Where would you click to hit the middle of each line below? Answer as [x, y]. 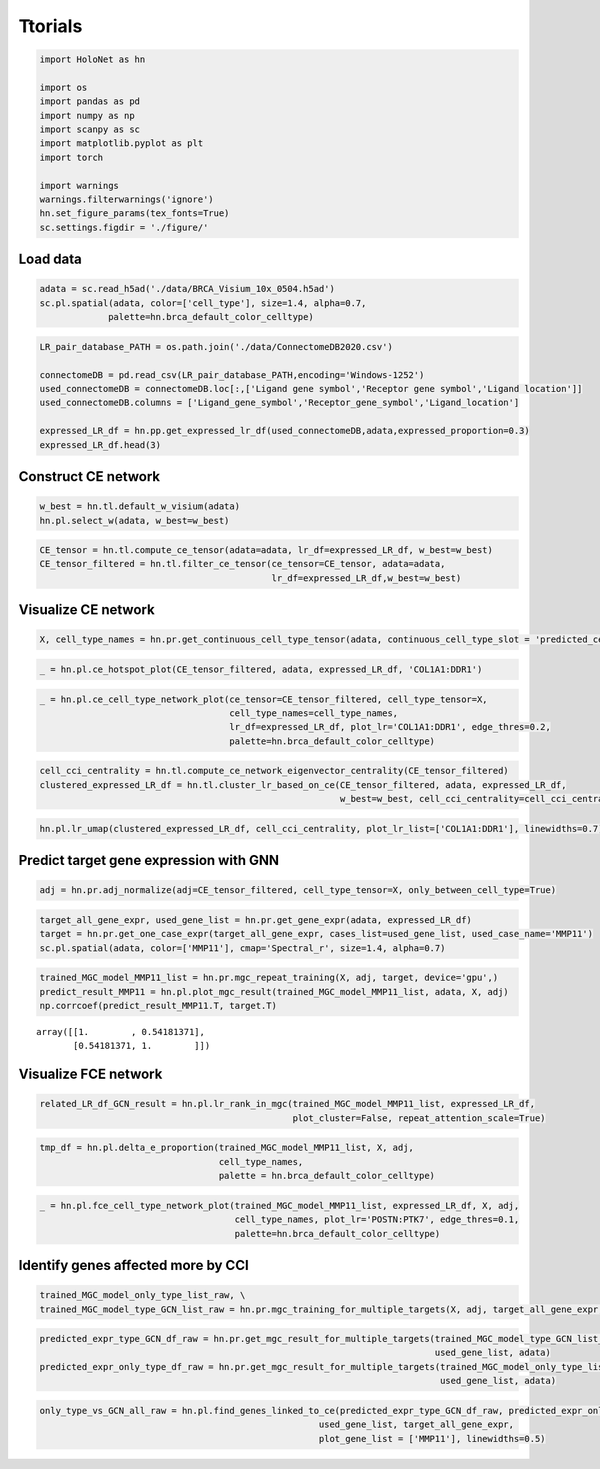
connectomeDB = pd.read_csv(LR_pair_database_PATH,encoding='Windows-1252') [232, 374]
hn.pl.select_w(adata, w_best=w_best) [134, 520]
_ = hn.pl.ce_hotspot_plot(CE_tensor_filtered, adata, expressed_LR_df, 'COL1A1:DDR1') [261, 669]
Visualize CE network [86, 610]
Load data [50, 259]
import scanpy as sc [89, 129]
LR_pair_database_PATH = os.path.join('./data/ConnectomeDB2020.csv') [216, 346]
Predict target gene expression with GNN [149, 860]
